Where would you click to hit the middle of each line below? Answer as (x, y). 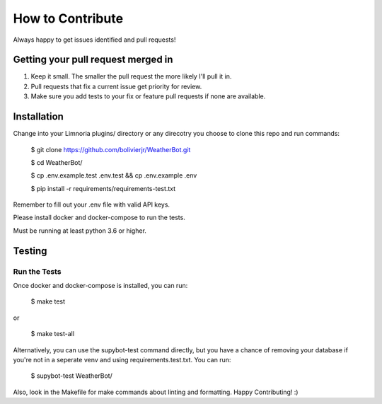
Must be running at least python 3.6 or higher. (80, 231)
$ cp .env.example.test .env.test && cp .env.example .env (114, 175)
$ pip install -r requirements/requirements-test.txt (103, 188)
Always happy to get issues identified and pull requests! (94, 40)
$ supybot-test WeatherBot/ (71, 376)
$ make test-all (52, 334)
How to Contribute (68, 18)
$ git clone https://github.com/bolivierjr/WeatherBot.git (111, 149)
